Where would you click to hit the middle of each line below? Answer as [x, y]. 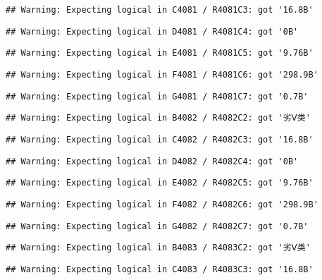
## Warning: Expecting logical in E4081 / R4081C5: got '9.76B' [160, 53]
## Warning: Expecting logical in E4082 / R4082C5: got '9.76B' [160, 183]
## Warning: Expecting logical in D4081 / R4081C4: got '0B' [152, 31]
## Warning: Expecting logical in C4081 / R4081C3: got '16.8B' [160, 10]
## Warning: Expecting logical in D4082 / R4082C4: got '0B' [152, 161]
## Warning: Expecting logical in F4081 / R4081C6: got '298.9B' [162, 74]
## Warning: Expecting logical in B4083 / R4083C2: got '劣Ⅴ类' [158, 248]
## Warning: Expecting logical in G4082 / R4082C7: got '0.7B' [157, 226]
